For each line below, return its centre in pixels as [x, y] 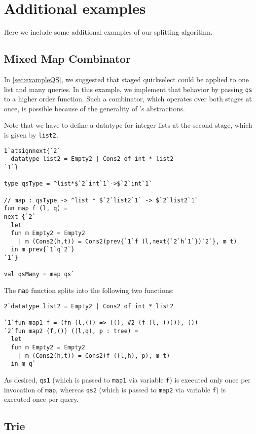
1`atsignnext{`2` [32, 151]
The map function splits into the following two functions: [89, 290]
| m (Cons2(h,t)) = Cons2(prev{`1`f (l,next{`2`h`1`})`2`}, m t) [128, 241]
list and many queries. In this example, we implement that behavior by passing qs [128, 89]
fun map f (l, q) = [36, 209]
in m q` [23, 364]
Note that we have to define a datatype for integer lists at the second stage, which [128, 125]
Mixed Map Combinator [67, 59]
